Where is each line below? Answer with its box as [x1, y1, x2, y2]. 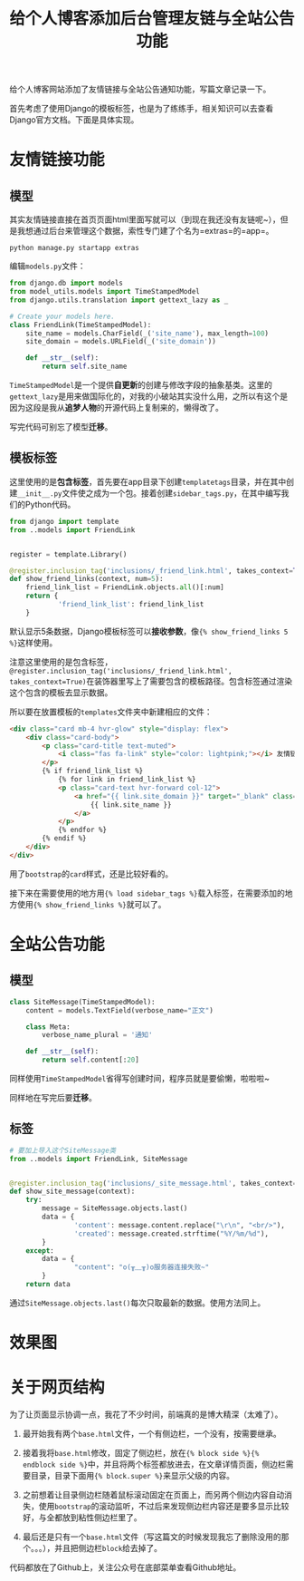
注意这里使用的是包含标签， [9, 656, 113, 667]
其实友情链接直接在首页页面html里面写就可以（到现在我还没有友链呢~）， [9, 214, 280, 225]
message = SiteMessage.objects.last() [42, 1204, 188, 1213]
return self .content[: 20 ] [42, 1055, 140, 1065]
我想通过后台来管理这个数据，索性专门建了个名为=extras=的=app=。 [16, 226, 274, 237]
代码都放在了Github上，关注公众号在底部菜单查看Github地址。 [9, 1562, 242, 1573]
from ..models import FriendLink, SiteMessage [9, 1154, 188, 1163]
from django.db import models [9, 278, 124, 288]
